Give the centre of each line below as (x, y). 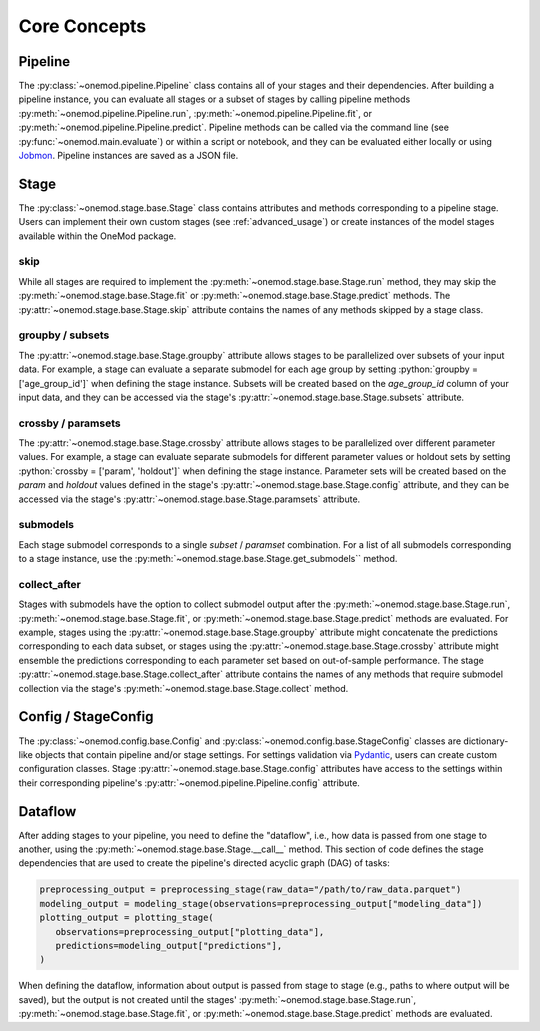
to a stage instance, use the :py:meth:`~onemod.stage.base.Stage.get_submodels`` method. (208, 559)
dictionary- (486, 741)
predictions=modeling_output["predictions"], (169, 945)
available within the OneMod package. (97, 236)
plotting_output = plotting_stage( (126, 918)
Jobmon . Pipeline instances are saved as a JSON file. (128, 156)
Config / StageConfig (86, 716)
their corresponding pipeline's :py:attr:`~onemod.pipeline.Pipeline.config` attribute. (189, 782)
